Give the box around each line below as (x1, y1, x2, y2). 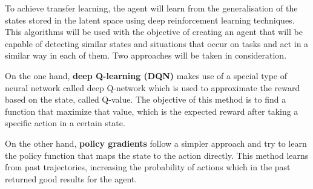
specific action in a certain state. (5, 117, 125, 129)
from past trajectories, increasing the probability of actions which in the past (5, 161, 291, 173)
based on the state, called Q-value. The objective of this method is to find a (5, 93, 286, 106)
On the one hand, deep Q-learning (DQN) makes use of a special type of (5, 69, 287, 82)
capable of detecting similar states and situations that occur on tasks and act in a (5, 37, 309, 50)
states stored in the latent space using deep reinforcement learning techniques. (5, 13, 295, 26)
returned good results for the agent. (5, 172, 137, 185)
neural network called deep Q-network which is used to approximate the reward (5, 81, 300, 94)
